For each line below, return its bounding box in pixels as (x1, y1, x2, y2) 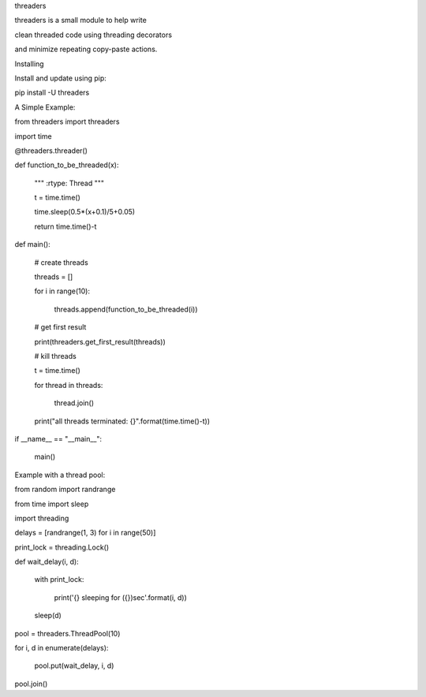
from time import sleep (14, 499, 89, 509)
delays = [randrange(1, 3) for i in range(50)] (14, 528, 156, 538)
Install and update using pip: (14, 73, 106, 83)
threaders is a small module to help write (14, 16, 148, 25)
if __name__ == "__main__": (14, 434, 103, 443)
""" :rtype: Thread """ (34, 178, 105, 188)
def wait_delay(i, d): (14, 557, 79, 567)
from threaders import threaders (14, 117, 120, 126)
